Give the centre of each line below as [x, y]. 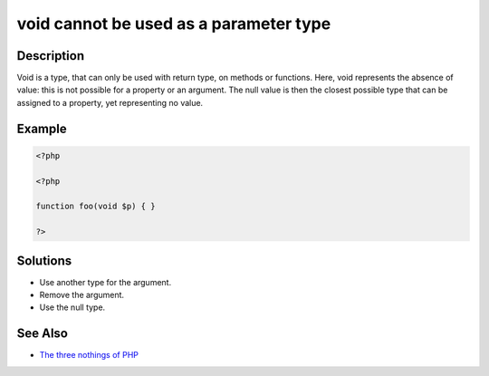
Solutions [44, 260]
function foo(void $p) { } [96, 207]
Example [42, 128]
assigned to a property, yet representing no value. [110, 102]
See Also [42, 334]
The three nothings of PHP [89, 355]
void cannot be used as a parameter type [174, 24]
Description [51, 56]
